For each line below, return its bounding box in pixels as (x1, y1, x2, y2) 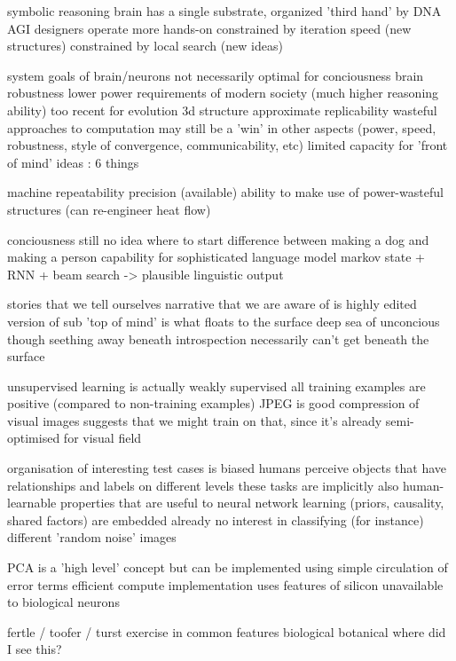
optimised (7, 429, 60, 447)
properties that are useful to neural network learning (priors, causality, (59, 493, 444, 512)
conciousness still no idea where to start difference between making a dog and (7, 230, 429, 248)
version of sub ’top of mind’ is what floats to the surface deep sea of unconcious (7, 311, 440, 330)
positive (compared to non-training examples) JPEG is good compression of (7, 394, 420, 413)
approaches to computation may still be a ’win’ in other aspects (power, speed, (7, 118, 436, 137)
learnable (7, 493, 57, 512)
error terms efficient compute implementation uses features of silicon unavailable (7, 575, 444, 594)
